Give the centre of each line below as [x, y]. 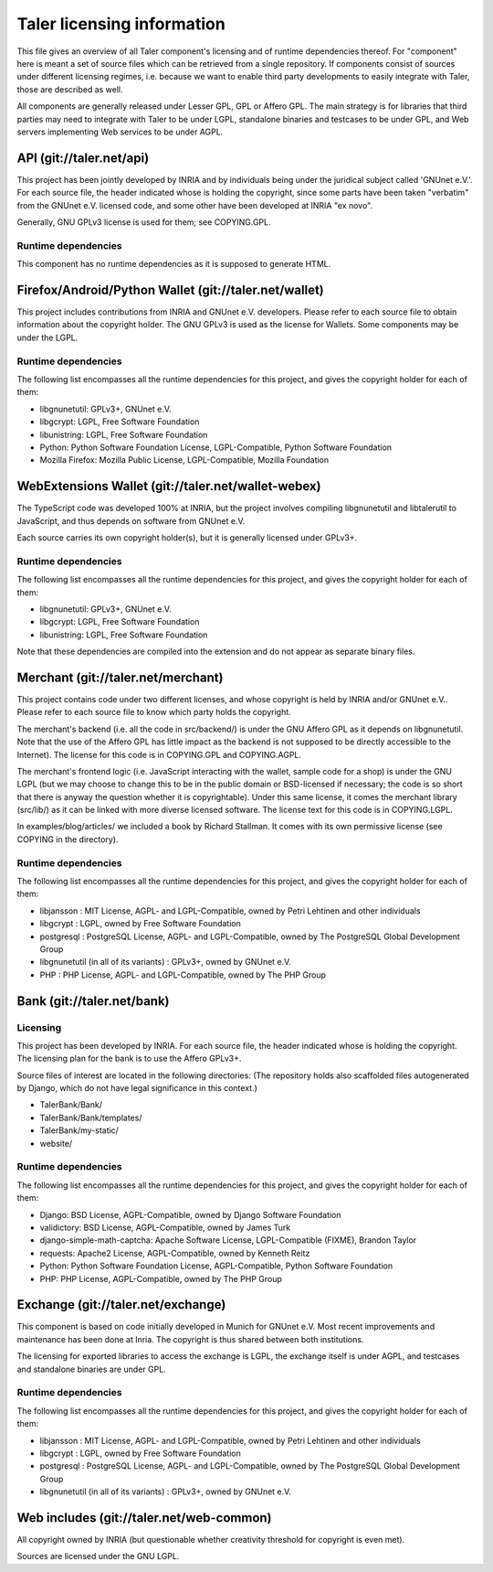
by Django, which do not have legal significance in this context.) [137, 1088]
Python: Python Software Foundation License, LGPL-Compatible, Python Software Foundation [216, 447]
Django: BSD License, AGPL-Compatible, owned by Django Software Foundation [190, 1214]
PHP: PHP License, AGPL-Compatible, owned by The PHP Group [161, 1278]
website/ [56, 1143]
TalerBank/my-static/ [79, 1130]
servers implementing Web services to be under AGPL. [120, 132]
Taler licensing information [121, 24]
